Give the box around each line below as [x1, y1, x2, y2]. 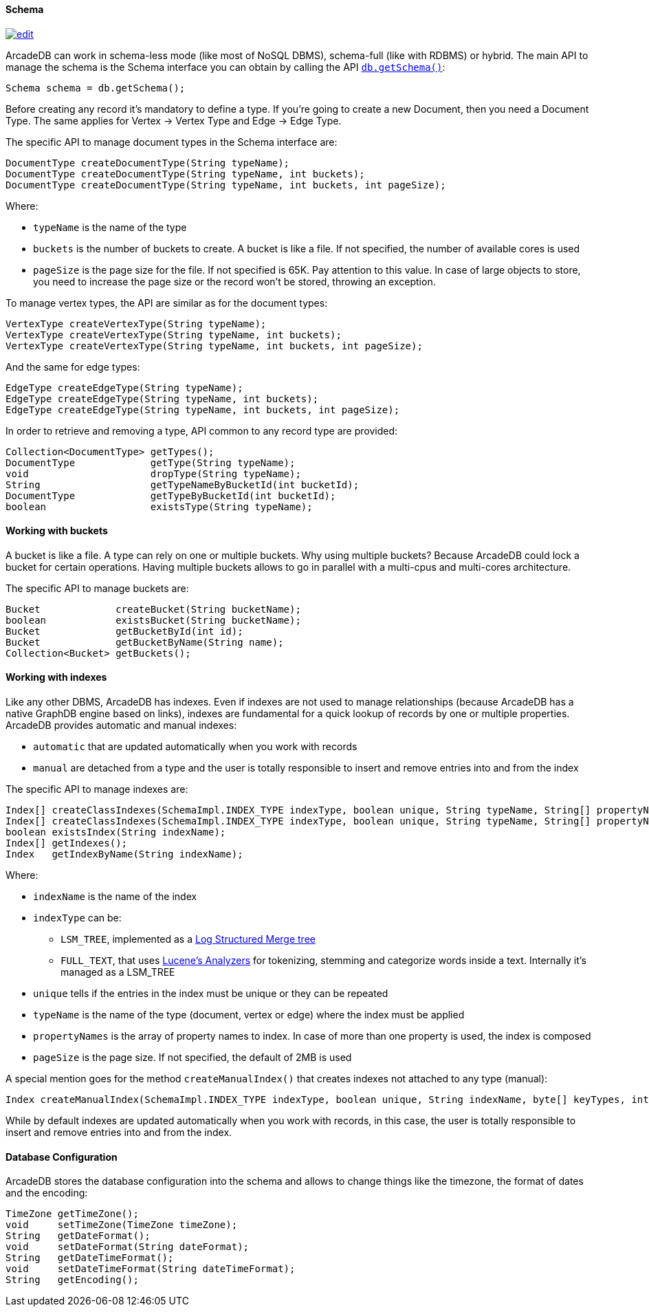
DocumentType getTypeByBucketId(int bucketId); [5, 490, 336, 501]
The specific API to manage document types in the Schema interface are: [5, 135, 338, 148]
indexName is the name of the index [33, 890, 197, 903]
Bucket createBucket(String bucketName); [5, 603, 301, 615]
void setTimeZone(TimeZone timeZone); [5, 1219, 238, 1231]
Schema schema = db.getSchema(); [5, 82, 186, 94]
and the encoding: [5, 1187, 88, 1199]
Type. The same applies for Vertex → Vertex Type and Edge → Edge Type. [5, 114, 342, 127]
